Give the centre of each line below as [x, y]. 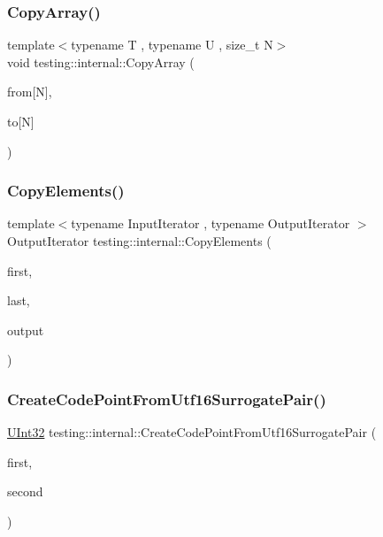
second [25, 491]
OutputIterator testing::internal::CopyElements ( [139, 241]
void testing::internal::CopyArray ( [101, 61]
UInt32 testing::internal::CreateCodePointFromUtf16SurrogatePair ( [192, 432]
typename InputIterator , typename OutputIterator [211, 223]
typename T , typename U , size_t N [172, 45]
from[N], [30, 92]
